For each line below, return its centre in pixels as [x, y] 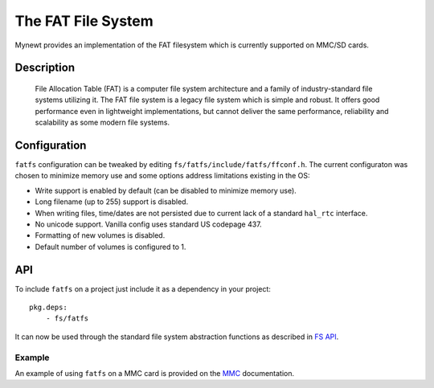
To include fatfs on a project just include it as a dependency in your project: [143, 288]
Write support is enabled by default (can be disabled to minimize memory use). [166, 190]
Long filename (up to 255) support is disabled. [112, 202]
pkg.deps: [48, 308]
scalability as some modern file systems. [102, 123]
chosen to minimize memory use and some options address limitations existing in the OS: [162, 176]
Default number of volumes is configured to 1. [111, 247]
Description [45, 68]
